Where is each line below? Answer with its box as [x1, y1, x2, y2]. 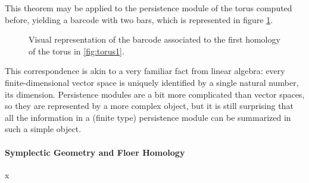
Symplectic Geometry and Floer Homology [5, 146, 185, 158]
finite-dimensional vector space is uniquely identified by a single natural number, [5, 76, 299, 88]
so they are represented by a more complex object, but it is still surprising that [5, 99, 294, 112]
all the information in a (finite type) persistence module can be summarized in [5, 111, 291, 123]
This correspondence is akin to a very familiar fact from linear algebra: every [5, 65, 285, 77]
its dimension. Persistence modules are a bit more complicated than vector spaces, [5, 88, 305, 100]
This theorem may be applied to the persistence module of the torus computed [5, 2, 292, 14]
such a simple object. [5, 123, 82, 135]
